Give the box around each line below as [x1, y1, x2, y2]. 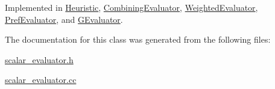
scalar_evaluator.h [5, 53, 74, 66]
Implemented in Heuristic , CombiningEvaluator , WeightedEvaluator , [5, 1, 258, 13]
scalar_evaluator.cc [5, 73, 77, 86]
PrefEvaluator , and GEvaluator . [5, 13, 123, 25]
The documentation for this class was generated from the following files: [5, 33, 271, 46]
